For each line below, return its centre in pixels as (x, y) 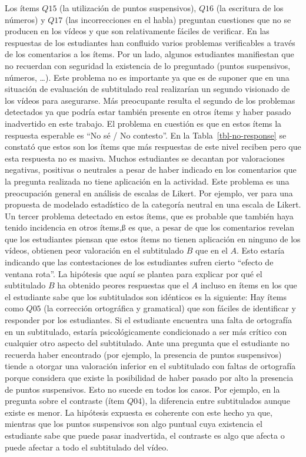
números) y (25, 19)
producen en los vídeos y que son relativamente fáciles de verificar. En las (137, 31)
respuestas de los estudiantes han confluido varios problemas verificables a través (150, 42)
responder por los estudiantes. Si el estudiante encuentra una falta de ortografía (148, 320)
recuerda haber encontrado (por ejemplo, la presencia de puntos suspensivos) (143, 354)
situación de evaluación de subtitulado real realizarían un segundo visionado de (147, 89)
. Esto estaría (260, 250)
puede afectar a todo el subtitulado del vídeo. (87, 447)
